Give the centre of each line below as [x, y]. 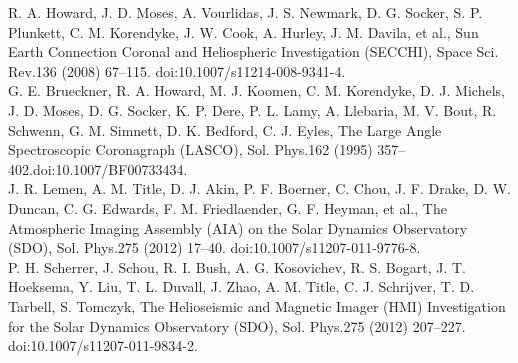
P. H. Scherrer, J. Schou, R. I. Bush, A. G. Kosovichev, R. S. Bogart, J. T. [237, 266]
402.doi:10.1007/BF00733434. [98, 168]
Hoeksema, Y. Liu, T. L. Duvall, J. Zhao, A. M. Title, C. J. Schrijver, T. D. [241, 286]
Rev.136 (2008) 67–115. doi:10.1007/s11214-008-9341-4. [177, 70]
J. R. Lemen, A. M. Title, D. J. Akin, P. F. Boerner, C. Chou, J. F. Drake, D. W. [259, 188]
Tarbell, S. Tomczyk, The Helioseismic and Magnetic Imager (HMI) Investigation [257, 305]
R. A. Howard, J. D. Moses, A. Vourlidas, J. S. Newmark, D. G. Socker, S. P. [245, 12]
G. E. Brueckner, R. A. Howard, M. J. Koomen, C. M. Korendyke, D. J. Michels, [256, 90]
